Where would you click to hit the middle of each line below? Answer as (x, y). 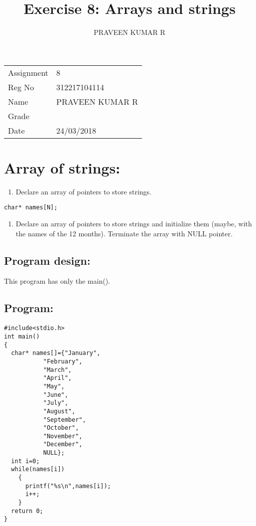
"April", (58, 378)
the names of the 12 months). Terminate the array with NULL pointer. (124, 233)
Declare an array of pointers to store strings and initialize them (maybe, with (134, 224)
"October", (61, 428)
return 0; (27, 511)
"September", (64, 420)
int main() (22, 336)
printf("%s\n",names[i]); (68, 486)
